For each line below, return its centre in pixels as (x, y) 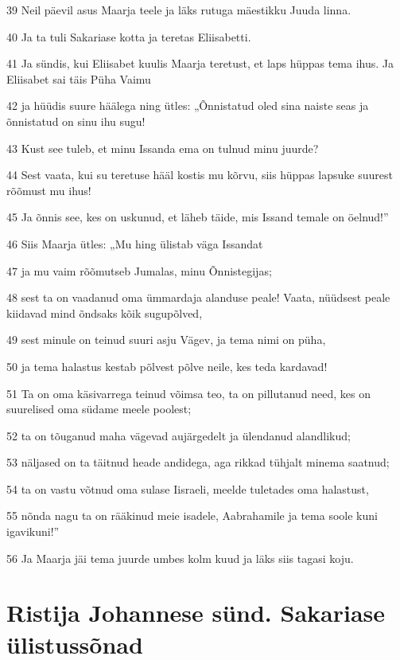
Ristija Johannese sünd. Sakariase (196, 613)
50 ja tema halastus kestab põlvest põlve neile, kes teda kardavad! (167, 366)
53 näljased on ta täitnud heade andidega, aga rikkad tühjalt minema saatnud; (198, 462)
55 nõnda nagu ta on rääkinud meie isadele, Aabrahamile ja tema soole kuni (192, 516)
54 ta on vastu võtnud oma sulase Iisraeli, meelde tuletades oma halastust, (188, 488)
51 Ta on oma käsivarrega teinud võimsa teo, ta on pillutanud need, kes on (189, 393)
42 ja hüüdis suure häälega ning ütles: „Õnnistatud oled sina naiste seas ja (188, 105)
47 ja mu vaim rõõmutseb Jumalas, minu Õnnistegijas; (139, 270)
